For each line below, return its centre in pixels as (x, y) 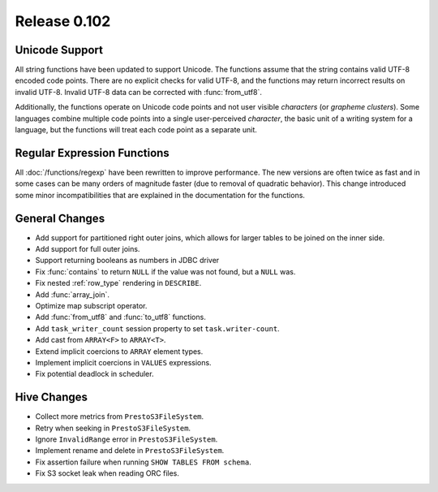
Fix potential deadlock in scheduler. (94, 374)
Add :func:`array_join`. (72, 294)
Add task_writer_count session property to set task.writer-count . (157, 328)
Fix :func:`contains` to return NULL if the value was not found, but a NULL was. (165, 271)
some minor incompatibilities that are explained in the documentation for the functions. (160, 195)
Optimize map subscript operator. (91, 305)
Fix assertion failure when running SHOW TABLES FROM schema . (143, 462)
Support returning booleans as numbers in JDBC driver (127, 261)
